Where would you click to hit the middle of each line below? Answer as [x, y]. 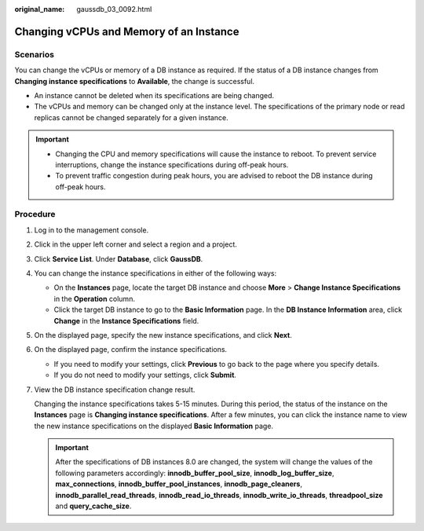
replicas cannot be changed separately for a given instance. [131, 117]
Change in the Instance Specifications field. [126, 320]
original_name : [40, 9]
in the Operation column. [94, 298]
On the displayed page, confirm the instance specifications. [131, 350]
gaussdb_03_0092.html [114, 9]
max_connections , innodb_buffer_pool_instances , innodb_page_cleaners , [179, 484]
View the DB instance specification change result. [115, 390]
